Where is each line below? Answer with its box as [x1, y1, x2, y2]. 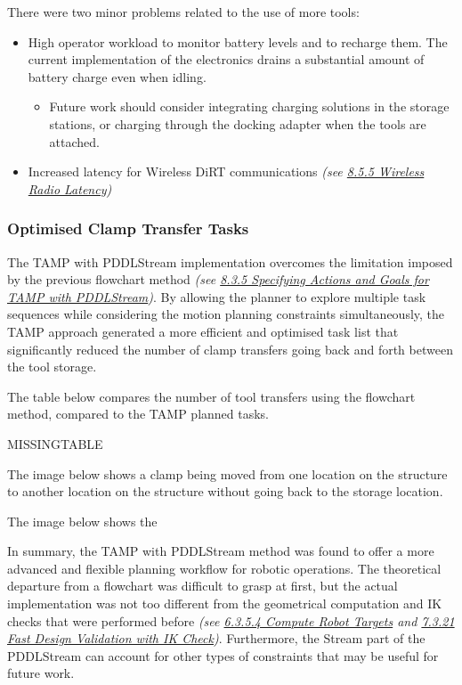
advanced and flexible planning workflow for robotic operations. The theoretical [7, 559, 442, 577]
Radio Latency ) [28, 179, 112, 198]
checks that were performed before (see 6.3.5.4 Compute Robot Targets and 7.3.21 [7, 611, 455, 630]
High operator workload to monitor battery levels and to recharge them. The [28, 32, 448, 51]
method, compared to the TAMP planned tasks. [7, 404, 270, 423]
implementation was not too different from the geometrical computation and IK [7, 594, 442, 613]
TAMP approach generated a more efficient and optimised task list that [7, 322, 399, 340]
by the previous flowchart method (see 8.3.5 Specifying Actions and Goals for [7, 270, 429, 289]
